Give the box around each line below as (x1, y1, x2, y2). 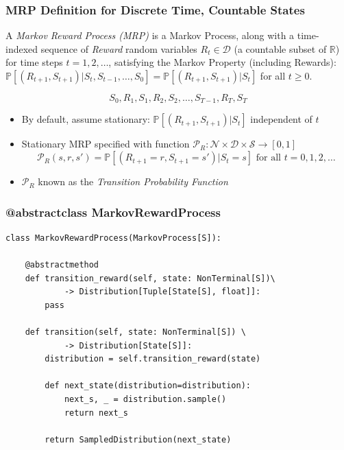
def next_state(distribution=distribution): (45, 381, 251, 391)
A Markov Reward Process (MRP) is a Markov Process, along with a (5, 28, 295, 43)
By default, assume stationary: (21, 112, 150, 126)
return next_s (64, 407, 128, 418)
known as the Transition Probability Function (38, 174, 228, 189)
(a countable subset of (234, 41, 327, 56)
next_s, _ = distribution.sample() (64, 394, 227, 404)
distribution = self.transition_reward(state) (45, 354, 261, 364)
